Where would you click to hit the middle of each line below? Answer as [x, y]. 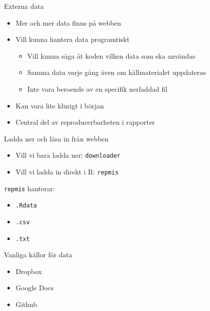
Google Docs [35, 288]
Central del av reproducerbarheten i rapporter [85, 122]
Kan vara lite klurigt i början [60, 105]
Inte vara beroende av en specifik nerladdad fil [97, 88]
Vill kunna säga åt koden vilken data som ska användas [111, 55]
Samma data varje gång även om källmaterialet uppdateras [117, 72]
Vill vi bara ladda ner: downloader [68, 155]
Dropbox [29, 271]
